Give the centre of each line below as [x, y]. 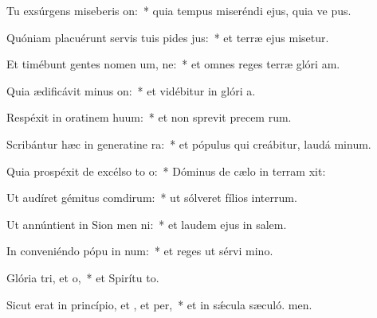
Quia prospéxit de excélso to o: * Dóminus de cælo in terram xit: [166, 171]
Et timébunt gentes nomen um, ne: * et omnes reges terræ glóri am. [173, 64]
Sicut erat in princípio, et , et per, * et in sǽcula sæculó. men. [159, 304]
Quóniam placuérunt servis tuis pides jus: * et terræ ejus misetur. [168, 37]
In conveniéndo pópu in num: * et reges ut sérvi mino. [140, 251]
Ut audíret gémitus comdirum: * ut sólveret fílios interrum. [152, 198]
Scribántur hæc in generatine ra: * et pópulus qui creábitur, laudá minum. [189, 143]
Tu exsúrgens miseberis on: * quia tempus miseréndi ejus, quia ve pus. [179, 10]
